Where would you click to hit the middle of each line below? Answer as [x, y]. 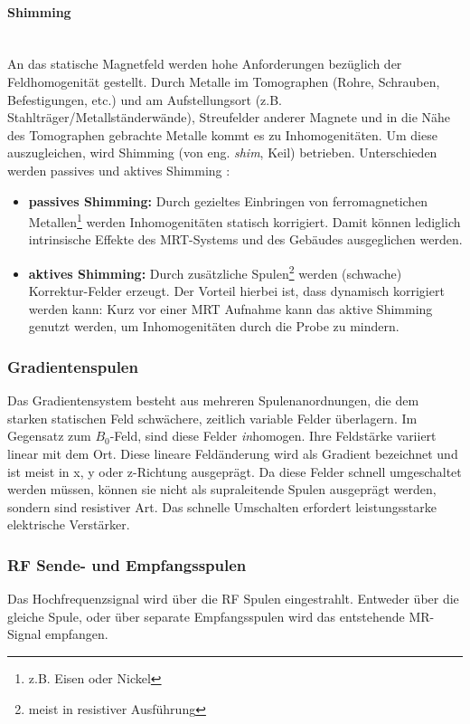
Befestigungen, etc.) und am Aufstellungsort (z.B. [145, 99]
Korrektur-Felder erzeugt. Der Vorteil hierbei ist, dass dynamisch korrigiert [236, 291]
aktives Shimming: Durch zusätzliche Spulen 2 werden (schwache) [215, 271]
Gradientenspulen [73, 366]
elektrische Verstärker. [69, 524]
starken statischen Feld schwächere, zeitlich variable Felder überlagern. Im [212, 418]
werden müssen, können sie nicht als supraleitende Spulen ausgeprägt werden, [222, 489]
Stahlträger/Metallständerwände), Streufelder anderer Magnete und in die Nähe [229, 117]
